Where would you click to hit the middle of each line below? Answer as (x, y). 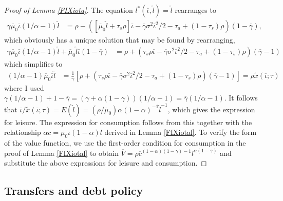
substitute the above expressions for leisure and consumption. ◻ (106, 163)
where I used (24, 87)
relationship (23, 132)
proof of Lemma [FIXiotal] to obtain (61, 153)
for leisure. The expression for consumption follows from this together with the (128, 122)
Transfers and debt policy (74, 190)
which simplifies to (33, 63)
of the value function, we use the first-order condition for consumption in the (125, 143)
